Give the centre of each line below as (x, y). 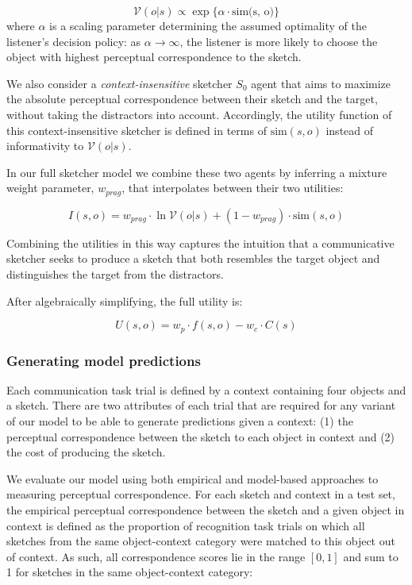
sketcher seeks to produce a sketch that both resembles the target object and (193, 258)
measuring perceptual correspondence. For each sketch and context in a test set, (201, 494)
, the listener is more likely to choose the (279, 41)
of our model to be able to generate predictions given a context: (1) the (180, 421)
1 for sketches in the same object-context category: (130, 572)
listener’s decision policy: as (74, 41)
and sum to (371, 556)
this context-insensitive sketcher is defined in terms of (137, 130)
